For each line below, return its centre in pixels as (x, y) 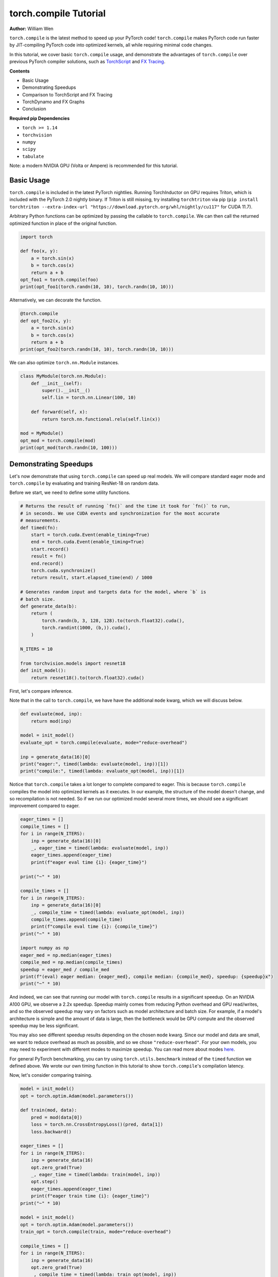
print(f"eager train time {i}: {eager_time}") (90, 1196)
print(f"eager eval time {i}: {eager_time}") (89, 862)
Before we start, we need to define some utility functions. (70, 492)
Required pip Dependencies (40, 118)
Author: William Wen (31, 29)
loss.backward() (51, 1132)
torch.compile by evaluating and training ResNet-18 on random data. (84, 483)
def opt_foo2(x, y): (46, 321)
